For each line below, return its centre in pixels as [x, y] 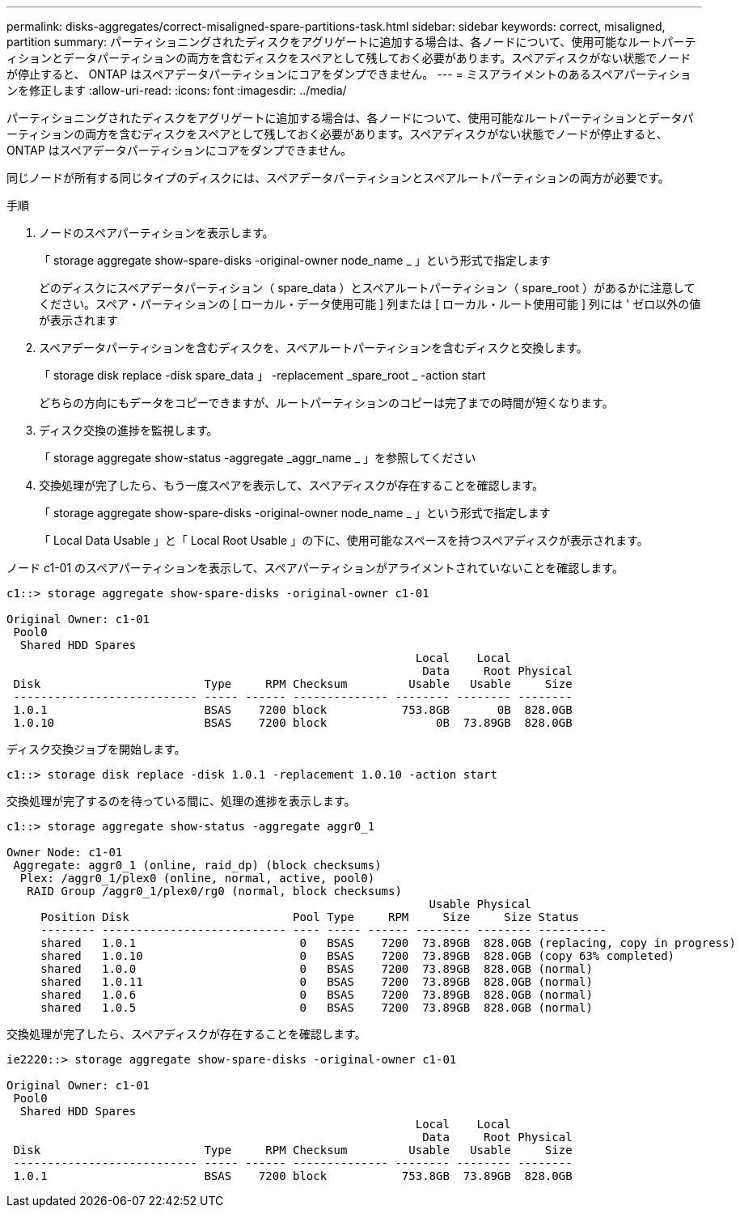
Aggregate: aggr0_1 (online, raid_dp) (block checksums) [197, 865]
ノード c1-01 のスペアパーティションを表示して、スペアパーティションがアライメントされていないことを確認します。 [315, 568]
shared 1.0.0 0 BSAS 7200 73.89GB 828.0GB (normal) [317, 969]
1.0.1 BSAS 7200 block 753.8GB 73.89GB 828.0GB [293, 1176]
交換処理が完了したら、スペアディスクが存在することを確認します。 [186, 1034]
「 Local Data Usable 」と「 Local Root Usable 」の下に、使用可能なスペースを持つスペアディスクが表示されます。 [344, 540]
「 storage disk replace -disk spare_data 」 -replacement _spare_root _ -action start [262, 375]
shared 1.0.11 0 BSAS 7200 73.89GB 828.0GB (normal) [317, 982]
